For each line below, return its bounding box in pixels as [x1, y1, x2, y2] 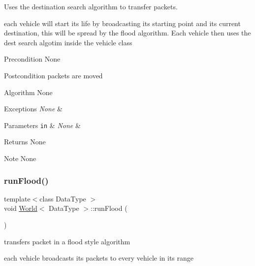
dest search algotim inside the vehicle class [4, 37, 132, 47]
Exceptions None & [4, 103, 63, 114]
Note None [4, 153, 36, 163]
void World [4, 203, 37, 213]
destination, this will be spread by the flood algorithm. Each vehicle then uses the [4, 28, 251, 38]
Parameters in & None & [4, 120, 81, 130]
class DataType [39, 193, 86, 203]
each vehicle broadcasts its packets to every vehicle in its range [4, 253, 194, 263]
